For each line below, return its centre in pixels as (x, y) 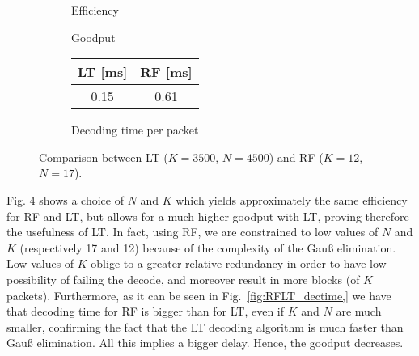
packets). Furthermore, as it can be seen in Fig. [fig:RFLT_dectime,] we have (199, 295)
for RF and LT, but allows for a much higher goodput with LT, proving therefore (208, 216)
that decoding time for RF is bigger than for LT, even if (146, 311)
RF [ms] (166, 72)
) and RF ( (296, 157)
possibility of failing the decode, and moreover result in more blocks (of (183, 279)
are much (359, 311)
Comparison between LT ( (104, 157)
